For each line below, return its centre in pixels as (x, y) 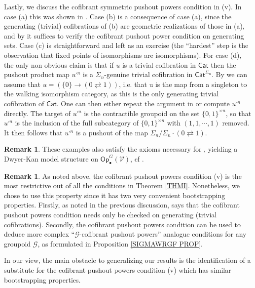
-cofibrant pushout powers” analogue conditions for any (163, 234)
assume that (22, 84)
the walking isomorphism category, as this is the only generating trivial (111, 94)
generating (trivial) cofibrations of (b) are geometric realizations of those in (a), (124, 26)
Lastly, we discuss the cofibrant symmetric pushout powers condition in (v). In (123, 6)
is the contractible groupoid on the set (142, 113)
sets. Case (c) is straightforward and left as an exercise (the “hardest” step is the (126, 45)
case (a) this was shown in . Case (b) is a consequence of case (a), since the (118, 16)
